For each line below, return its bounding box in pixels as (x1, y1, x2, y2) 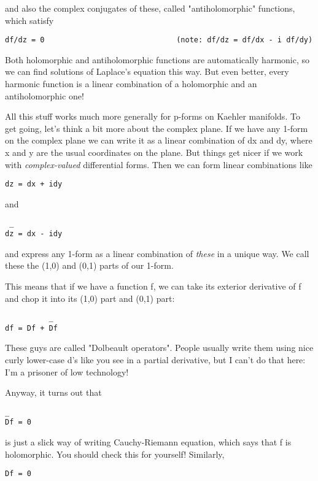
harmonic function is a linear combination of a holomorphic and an (5, 77, 257, 90)
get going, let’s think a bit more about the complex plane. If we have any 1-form (5, 121, 308, 134)
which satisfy (5, 13, 54, 26)
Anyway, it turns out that (5, 386, 102, 399)
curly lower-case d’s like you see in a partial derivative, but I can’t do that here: (5, 353, 306, 366)
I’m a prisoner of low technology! (5, 365, 129, 378)
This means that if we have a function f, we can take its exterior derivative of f (5, 279, 301, 292)
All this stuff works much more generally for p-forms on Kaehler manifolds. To (5, 110, 300, 123)
